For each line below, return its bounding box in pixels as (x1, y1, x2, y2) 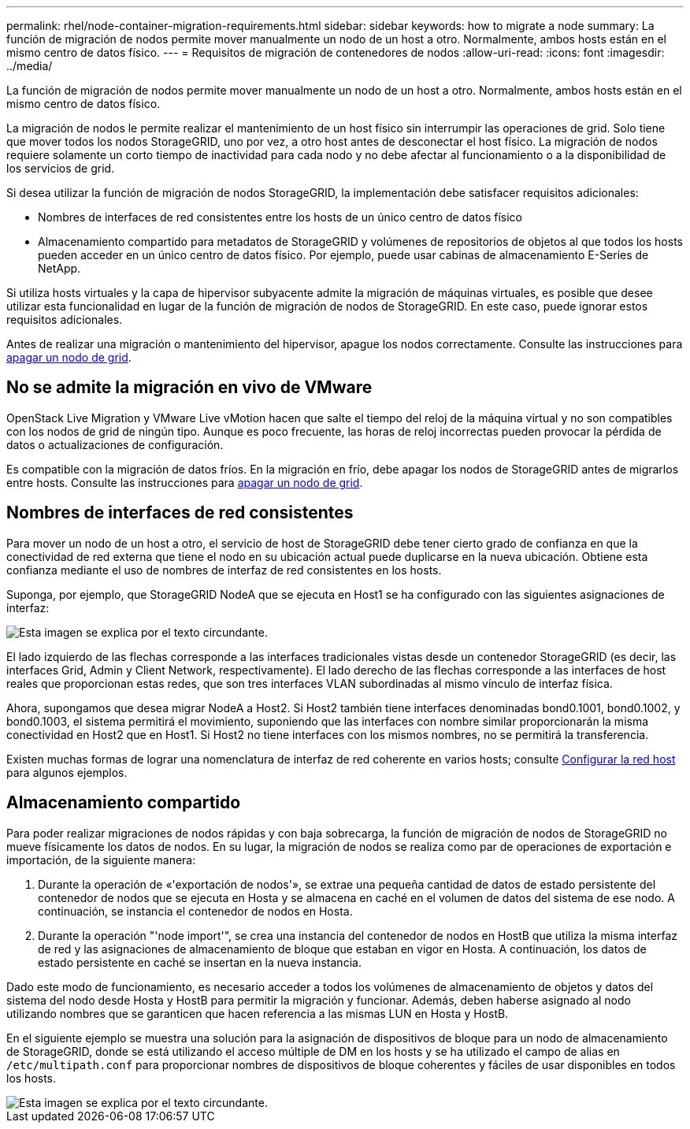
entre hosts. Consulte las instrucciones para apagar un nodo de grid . (6, 475, 363, 489)
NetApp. (38, 262, 81, 275)
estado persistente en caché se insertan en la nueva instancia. (38, 955, 362, 969)
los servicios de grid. (6, 162, 115, 175)
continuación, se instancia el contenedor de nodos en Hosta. (38, 904, 353, 918)
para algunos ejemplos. (6, 765, 128, 779)
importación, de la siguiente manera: (6, 852, 196, 867)
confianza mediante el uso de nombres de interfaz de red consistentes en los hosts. (6, 563, 442, 577)
